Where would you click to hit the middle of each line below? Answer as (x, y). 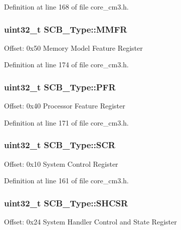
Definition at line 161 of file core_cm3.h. (66, 181)
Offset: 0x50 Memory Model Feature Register (73, 47)
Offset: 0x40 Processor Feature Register (65, 106)
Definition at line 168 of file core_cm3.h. (66, 7)
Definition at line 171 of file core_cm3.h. (66, 122)
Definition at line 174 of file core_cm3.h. (66, 65)
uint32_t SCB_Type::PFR (60, 87)
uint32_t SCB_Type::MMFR (66, 29)
